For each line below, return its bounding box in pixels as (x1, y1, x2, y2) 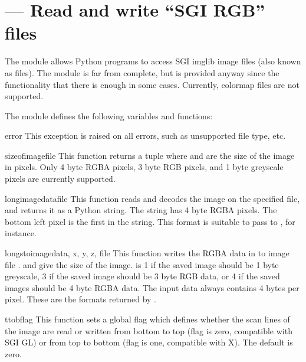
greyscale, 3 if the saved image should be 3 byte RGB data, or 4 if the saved (5, 270, 280, 282)
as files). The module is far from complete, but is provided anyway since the (5, 66, 279, 79)
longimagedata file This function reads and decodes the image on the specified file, (5, 192, 300, 204)
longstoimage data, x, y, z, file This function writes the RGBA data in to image (5, 247, 289, 259)
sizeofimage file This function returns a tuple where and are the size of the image (5, 149, 295, 161)
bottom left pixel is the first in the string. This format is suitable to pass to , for (5, 215, 295, 227)
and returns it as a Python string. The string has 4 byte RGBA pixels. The (5, 204, 277, 216)
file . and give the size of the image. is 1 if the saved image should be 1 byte (5, 258, 279, 270)
